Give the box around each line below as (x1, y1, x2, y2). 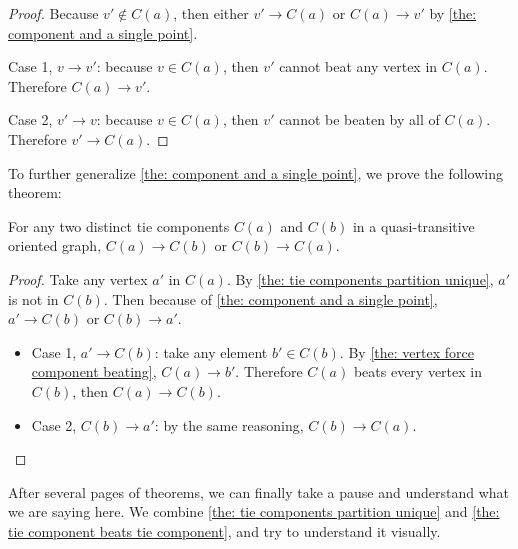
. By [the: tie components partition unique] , (226, 268, 494, 289)
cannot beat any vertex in (279, 56, 438, 77)
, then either (173, 3, 249, 23)
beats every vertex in (353, 361, 482, 382)
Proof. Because (8, 3, 99, 23)
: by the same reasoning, (154, 414, 304, 435)
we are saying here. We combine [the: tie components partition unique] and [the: (8, 501, 500, 522)
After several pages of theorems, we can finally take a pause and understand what (8, 481, 510, 502)
